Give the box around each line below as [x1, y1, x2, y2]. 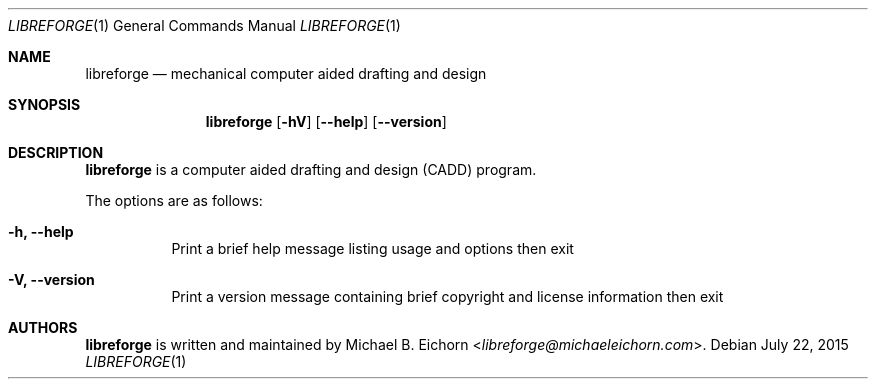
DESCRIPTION [8, 144, 104, 161]
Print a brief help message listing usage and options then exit [171, 240, 574, 257]
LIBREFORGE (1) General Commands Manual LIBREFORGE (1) [8, 17, 401, 34]
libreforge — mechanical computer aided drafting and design [85, 65, 487, 82]
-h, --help [8, 223, 74, 240]
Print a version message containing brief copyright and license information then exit [171, 288, 724, 305]
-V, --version [8, 271, 95, 288]
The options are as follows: [85, 192, 263, 209]
